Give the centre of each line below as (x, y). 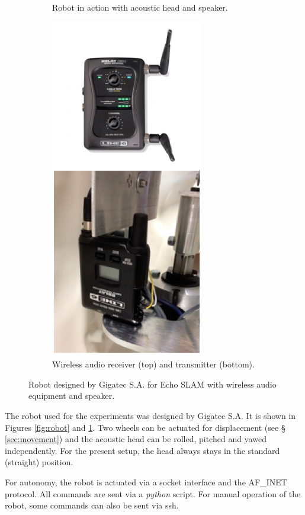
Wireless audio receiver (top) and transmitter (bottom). (153, 364)
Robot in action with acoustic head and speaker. (140, 7)
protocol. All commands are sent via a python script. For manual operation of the (153, 493)
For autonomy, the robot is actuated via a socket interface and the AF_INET (146, 482)
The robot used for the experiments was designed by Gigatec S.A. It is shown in (150, 415)
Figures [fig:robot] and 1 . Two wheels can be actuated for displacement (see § (145, 427)
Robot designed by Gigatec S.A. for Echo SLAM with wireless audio (152, 384)
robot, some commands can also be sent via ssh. (92, 505)
